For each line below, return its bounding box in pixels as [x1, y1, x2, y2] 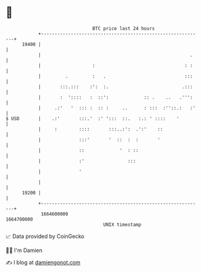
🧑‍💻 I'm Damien [5, 247, 43, 254]
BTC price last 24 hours [92, 25, 155, 32]
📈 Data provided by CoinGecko [5, 233, 85, 240]
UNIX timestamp [103, 221, 142, 228]
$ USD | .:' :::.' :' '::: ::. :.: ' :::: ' [5, 115, 180, 122]
